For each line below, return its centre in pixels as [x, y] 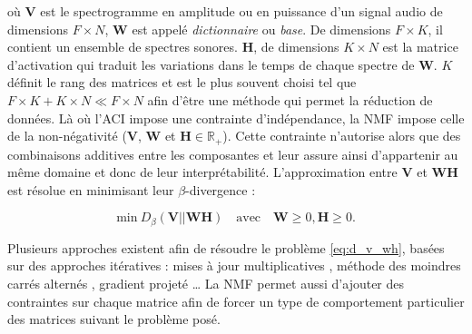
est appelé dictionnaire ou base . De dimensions [261, 29]
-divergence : [221, 189]
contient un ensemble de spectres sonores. [123, 47]
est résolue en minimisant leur [91, 189]
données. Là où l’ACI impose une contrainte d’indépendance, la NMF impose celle [236, 118]
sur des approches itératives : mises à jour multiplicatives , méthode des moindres [234, 265]
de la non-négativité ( [67, 136]
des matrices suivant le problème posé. [114, 319]
